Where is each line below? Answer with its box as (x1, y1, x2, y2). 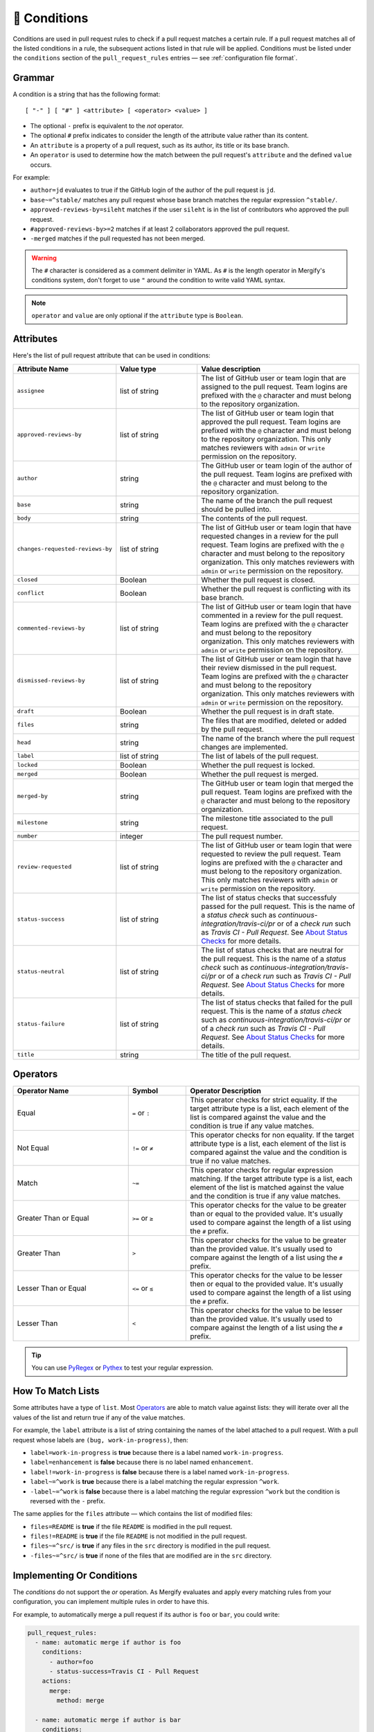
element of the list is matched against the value (190, 1183, 344, 1192)
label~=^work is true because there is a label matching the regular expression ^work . (30, 1478, 280, 1486)
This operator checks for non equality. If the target (190, 1130, 355, 1140)
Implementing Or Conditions (12, 1569, 138, 1581)
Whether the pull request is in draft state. (201, 707, 335, 716)
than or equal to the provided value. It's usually (190, 1209, 344, 1219)
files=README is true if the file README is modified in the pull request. (30, 1522, 233, 1530)
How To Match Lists (12, 1386, 100, 1397)
